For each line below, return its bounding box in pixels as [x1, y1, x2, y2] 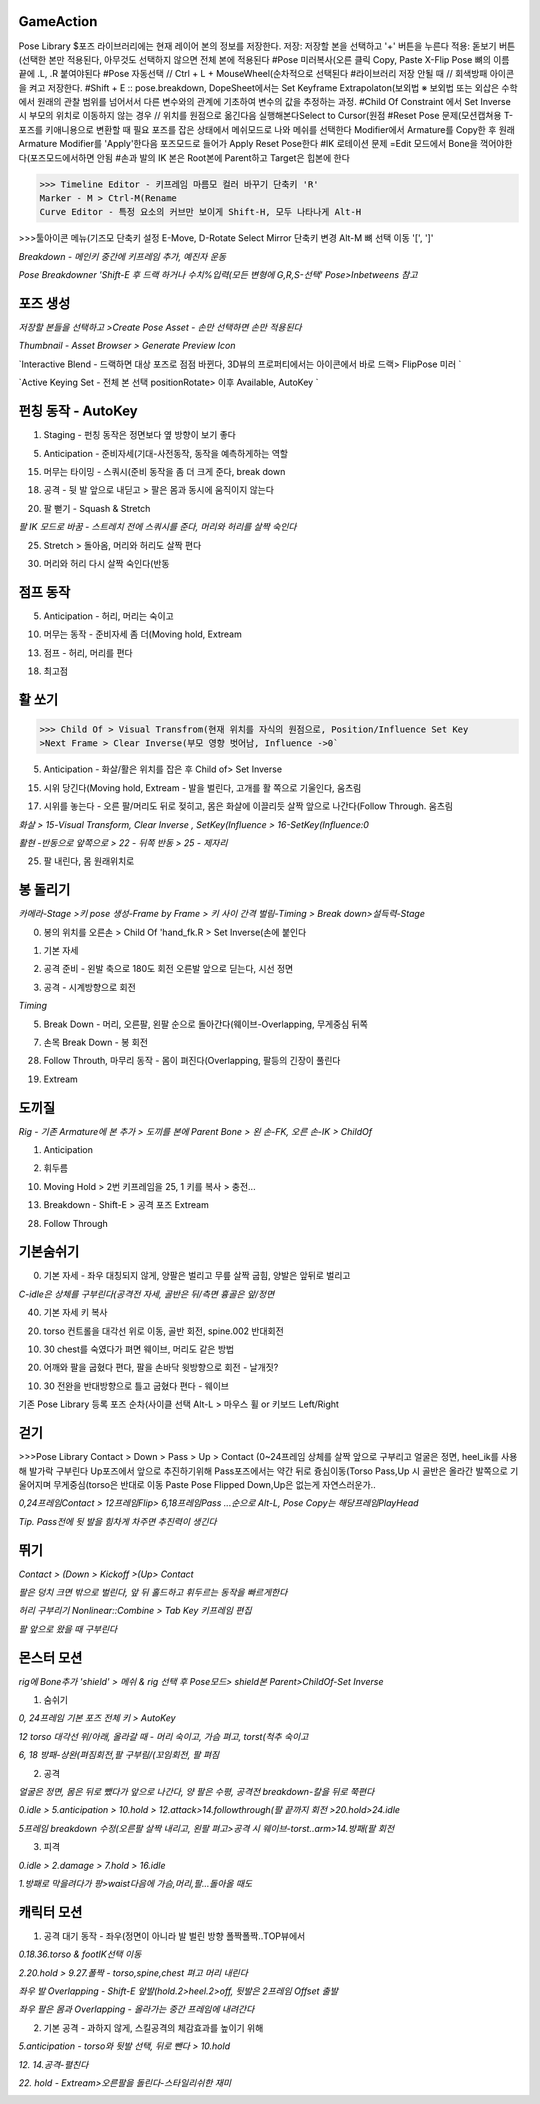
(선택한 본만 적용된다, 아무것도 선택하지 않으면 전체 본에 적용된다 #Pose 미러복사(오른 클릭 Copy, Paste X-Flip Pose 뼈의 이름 [18, 53, 510, 65]
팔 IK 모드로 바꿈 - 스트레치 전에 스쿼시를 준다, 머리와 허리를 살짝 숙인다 [18, 521, 297, 533]
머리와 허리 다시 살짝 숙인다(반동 [43, 557, 170, 569]
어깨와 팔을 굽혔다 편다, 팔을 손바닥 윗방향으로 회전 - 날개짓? [43, 1361, 279, 1374]
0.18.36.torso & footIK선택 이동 [18, 1948, 142, 1960]
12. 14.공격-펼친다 [18, 2058, 89, 2070]
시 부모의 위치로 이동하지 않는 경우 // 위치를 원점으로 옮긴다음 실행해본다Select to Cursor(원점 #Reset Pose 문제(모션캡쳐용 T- [18, 110, 514, 122]
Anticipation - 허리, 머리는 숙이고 [43, 610, 174, 622]
